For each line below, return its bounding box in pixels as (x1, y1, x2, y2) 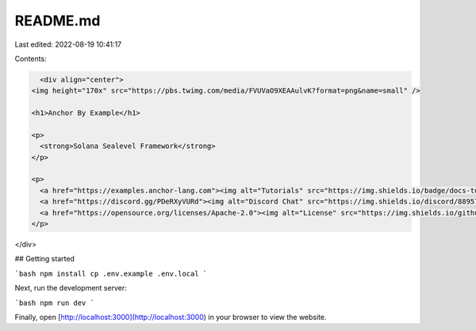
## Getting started (14, 254, 75, 264)
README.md (14, 12, 101, 29)
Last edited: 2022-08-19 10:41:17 (14, 40, 122, 49)
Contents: (14, 54, 47, 63)
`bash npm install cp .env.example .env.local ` (14, 269, 208, 278)
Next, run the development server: (14, 283, 127, 293)
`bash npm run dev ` (14, 298, 95, 307)
